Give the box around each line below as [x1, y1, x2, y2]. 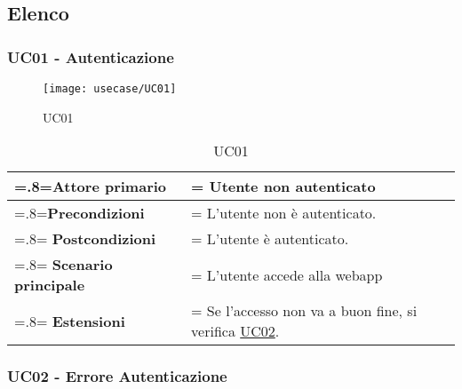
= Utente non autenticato [191, 176, 376, 197]
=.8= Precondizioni [14, 202, 145, 224]
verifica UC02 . [191, 321, 280, 342]
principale [14, 274, 85, 296]
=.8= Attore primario [14, 176, 167, 197]
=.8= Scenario [14, 254, 113, 275]
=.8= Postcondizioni [14, 228, 156, 250]
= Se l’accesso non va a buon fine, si [191, 300, 418, 322]
